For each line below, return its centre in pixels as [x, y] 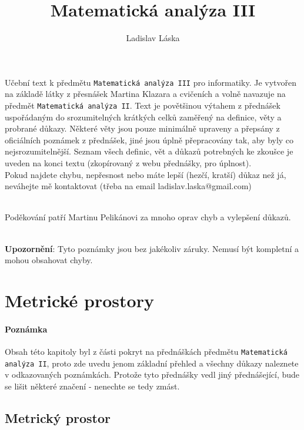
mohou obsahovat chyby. [49, 260]
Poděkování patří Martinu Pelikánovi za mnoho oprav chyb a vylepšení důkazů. [148, 217]
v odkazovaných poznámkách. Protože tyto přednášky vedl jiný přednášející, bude [152, 374]
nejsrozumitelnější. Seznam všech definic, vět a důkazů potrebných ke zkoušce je [149, 151]
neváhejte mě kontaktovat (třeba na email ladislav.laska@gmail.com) [128, 186]
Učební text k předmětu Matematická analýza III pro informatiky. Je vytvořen [151, 82]
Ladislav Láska [153, 38]
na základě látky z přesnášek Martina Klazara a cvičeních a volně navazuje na [145, 94]
